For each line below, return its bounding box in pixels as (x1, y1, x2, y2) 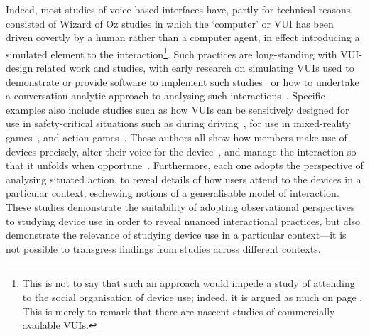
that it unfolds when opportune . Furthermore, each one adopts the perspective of (6, 158, 364, 173)
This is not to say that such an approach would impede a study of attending (22, 276, 355, 291)
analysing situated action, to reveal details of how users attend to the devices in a (6, 171, 361, 186)
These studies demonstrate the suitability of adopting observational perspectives (6, 199, 355, 214)
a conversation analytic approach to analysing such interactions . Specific (6, 88, 325, 103)
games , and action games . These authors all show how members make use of (6, 130, 347, 144)
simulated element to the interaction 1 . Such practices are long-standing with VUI (6, 44, 359, 61)
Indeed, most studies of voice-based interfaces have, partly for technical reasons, (6, 2, 354, 16)
